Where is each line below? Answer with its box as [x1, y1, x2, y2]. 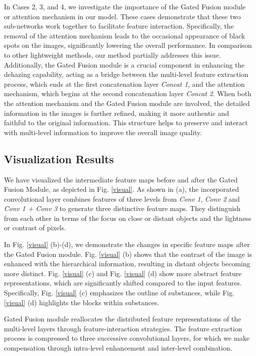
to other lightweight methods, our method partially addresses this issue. [4, 49, 221, 60]
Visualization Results [4, 151, 114, 166]
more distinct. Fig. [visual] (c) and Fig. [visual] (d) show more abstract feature [4, 268, 242, 278]
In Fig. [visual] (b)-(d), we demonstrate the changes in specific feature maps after [4, 239, 250, 249]
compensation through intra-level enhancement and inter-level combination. [4, 343, 232, 353]
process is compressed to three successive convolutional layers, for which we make [4, 333, 250, 343]
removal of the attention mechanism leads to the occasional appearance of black [4, 30, 245, 40]
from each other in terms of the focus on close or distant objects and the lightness [4, 213, 252, 223]
